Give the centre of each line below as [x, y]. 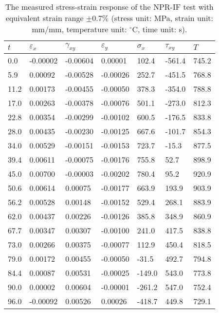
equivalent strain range [45, 18]
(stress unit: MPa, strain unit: [162, 18]
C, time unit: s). [160, 29]
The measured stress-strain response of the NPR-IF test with [109, 7]
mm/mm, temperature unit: [79, 29]
